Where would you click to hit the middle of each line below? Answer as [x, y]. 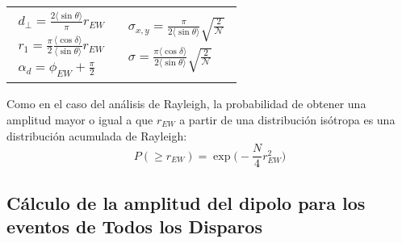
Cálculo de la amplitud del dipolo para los [186, 202]
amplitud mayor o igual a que [80, 120]
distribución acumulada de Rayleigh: [97, 135]
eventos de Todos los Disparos [134, 226]
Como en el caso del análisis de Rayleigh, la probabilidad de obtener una [186, 104]
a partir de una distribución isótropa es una [287, 120]
